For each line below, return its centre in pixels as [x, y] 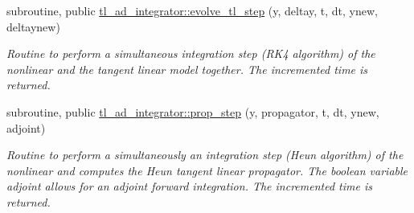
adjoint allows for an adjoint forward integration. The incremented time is [189, 186]
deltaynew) [33, 26]
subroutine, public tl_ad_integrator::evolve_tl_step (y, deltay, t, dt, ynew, [192, 10]
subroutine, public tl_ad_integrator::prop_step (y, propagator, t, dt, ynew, [193, 111]
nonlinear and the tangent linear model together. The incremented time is [187, 69]
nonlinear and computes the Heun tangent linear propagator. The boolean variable [207, 170]
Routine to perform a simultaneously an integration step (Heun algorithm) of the [205, 155]
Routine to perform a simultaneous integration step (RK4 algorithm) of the [191, 53]
